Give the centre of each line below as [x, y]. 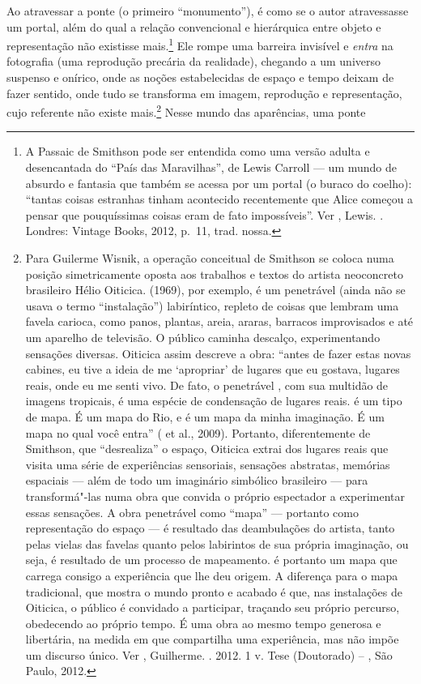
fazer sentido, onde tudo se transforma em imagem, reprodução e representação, [204, 93]
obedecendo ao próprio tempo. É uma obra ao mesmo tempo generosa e [203, 623]
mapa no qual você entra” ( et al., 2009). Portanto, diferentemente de [198, 432]
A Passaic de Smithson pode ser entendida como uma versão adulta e [198, 151]
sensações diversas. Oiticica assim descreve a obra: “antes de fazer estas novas [218, 353]
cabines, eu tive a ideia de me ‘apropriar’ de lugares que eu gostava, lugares [213, 369]
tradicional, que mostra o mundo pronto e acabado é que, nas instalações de [214, 591]
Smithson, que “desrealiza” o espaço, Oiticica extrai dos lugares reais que [207, 449]
